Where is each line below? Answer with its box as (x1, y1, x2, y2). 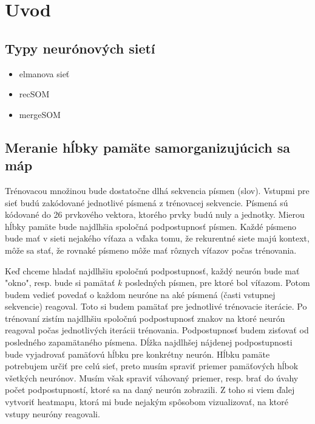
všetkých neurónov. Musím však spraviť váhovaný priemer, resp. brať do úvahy (5, 371, 299, 384)
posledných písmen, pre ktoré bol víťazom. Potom (125, 276, 310, 289)
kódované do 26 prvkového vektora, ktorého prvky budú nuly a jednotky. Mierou (5, 208, 305, 221)
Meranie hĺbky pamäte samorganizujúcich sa (5, 137, 291, 156)
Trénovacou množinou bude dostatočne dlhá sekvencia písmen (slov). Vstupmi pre (5, 184, 310, 196)
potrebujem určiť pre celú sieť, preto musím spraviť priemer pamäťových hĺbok (5, 360, 299, 372)
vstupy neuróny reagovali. (5, 407, 100, 420)
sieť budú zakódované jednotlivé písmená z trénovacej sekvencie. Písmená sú (5, 196, 288, 209)
